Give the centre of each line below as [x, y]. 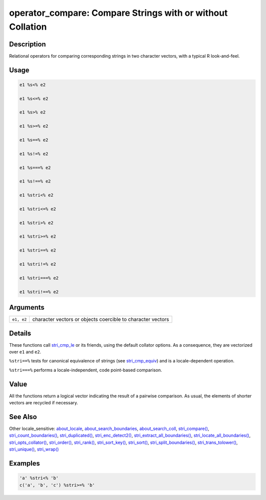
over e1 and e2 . [25, 352]
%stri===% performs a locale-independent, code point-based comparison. [85, 370]
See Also [23, 417]
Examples [25, 463]
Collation [28, 27]
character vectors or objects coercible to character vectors [101, 320]
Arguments [27, 307]
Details [20, 333]
